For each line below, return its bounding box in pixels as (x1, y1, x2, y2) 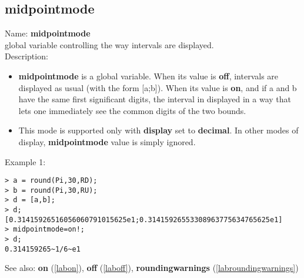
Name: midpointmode (5, 27, 91, 39)
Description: (5, 50, 48, 62)
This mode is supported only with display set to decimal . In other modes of (18, 124, 299, 136)
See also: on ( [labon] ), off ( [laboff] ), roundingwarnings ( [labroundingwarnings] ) (5, 262, 299, 274)
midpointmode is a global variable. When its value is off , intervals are (18, 69, 279, 82)
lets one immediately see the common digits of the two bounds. (18, 104, 246, 116)
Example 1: (5, 155, 46, 168)
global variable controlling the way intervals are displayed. (5, 38, 214, 51)
